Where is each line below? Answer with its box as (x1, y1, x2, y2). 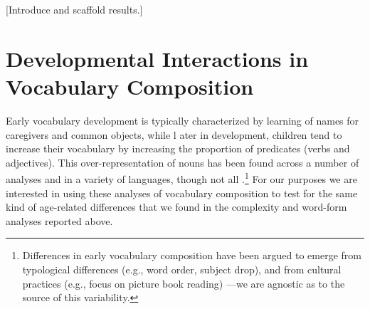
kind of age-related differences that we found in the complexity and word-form (6, 199, 347, 214)
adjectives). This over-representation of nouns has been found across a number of (6, 154, 359, 169)
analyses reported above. (6, 213, 113, 228)
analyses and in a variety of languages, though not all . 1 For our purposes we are (6, 169, 357, 186)
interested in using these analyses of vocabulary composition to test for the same (6, 185, 358, 200)
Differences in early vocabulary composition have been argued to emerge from (22, 248, 361, 263)
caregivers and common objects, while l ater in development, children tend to (6, 127, 342, 142)
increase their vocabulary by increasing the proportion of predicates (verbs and (6, 141, 350, 156)
